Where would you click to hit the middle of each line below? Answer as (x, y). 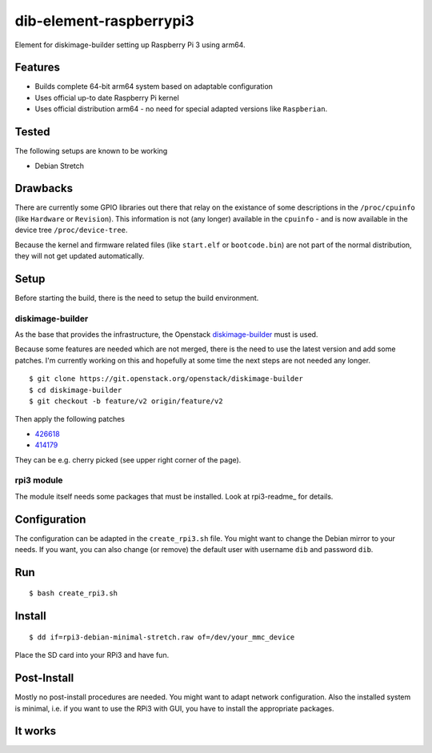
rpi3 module (39, 480)
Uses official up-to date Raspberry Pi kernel (107, 98)
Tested (32, 132)
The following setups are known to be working (91, 151)
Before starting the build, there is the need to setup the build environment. (137, 298)
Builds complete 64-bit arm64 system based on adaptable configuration (154, 86)
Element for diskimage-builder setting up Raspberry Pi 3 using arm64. (130, 45)
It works (36, 731)
